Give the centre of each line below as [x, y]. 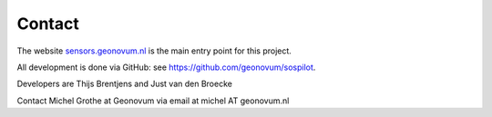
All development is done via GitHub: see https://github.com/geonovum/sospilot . [166, 67]
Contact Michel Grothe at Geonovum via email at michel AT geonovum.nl [153, 101]
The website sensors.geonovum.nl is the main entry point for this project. [154, 51]
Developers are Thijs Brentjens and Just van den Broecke [124, 84]
